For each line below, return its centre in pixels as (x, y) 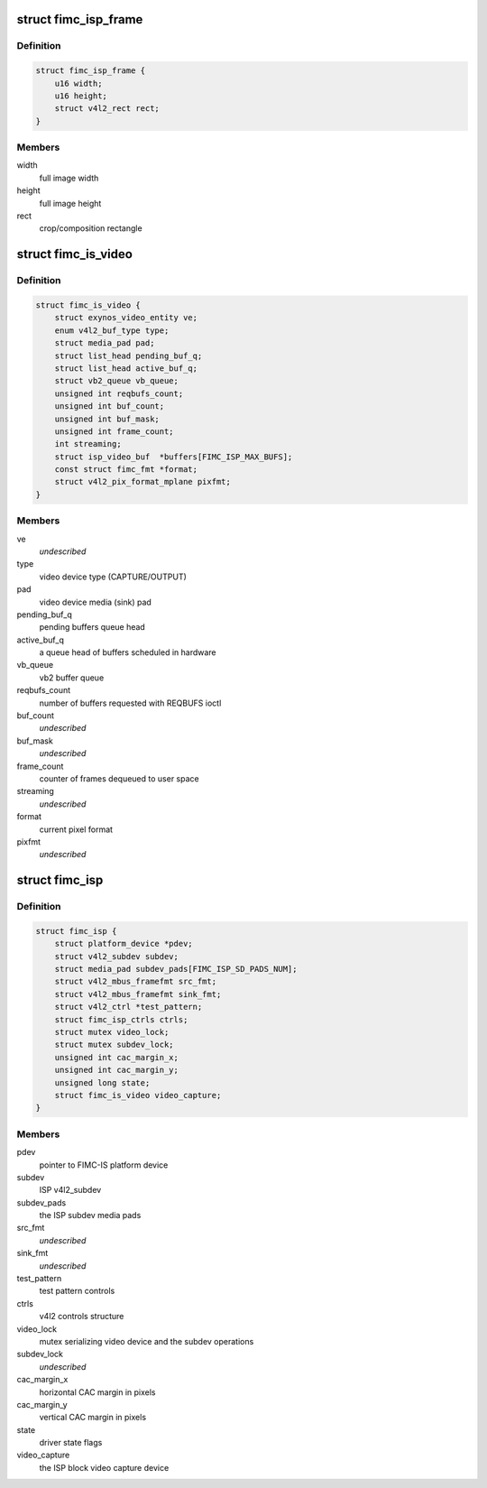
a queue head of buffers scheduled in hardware (128, 652)
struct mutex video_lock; (112, 1032)
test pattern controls (77, 1291)
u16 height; (81, 96)
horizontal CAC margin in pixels (97, 1392)
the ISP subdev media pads (90, 1215)
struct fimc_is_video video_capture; (138, 1095)
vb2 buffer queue (72, 678)
